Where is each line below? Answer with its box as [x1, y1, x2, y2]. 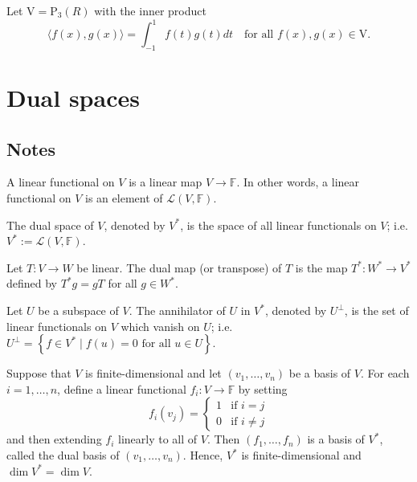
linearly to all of [118, 431, 198, 447]
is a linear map [129, 174, 202, 190]
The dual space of [6, 216, 94, 233]
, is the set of [344, 302, 409, 319]
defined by [6, 275, 58, 292]
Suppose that [6, 365, 72, 382]
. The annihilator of [129, 302, 226, 319]
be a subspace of [38, 302, 119, 319]
